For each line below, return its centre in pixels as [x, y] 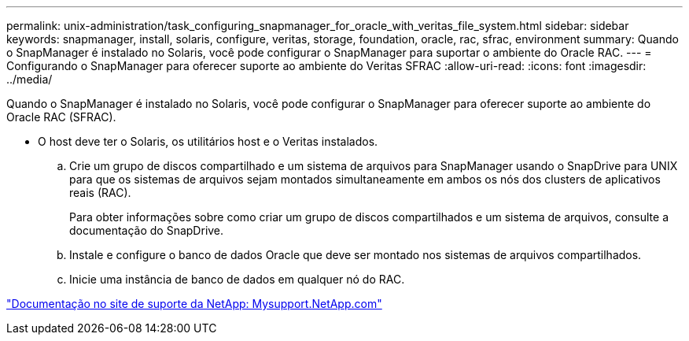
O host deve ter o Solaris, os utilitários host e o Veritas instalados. [208, 141]
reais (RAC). [100, 193]
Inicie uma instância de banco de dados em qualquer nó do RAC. [237, 279]
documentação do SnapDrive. [147, 230]
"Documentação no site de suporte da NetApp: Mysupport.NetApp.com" [194, 304]
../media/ [29, 79]
